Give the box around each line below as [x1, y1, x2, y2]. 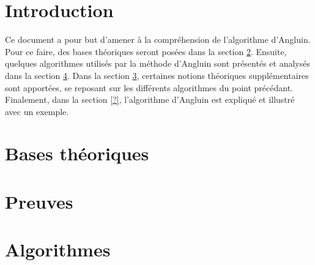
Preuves [5, 188, 73, 214]
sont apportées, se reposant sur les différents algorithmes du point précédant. [5, 81, 294, 94]
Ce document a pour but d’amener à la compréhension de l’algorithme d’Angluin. [5, 33, 311, 46]
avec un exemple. [5, 105, 69, 118]
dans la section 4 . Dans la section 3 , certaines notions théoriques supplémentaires [5, 69, 309, 81]
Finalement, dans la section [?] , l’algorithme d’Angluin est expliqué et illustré [5, 93, 295, 106]
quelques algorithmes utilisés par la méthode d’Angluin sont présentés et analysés [5, 57, 310, 70]
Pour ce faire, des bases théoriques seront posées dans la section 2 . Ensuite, [5, 45, 287, 58]
